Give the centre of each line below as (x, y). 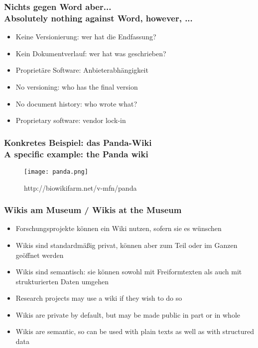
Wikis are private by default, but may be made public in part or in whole (128, 314)
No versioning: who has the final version (77, 86)
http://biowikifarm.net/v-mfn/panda (80, 187)
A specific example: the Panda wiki (76, 154)
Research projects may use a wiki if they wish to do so (99, 298)
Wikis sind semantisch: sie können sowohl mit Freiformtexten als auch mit (129, 272)
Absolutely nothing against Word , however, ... (98, 18)
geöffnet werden (40, 255)
